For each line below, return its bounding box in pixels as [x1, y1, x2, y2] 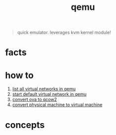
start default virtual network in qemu [12, 91, 87, 97]
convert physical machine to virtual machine [12, 102, 103, 108]
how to [5, 69, 34, 81]
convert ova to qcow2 [12, 96, 57, 103]
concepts [5, 119, 45, 131]
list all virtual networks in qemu [12, 86, 76, 92]
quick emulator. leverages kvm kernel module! [17, 29, 111, 36]
